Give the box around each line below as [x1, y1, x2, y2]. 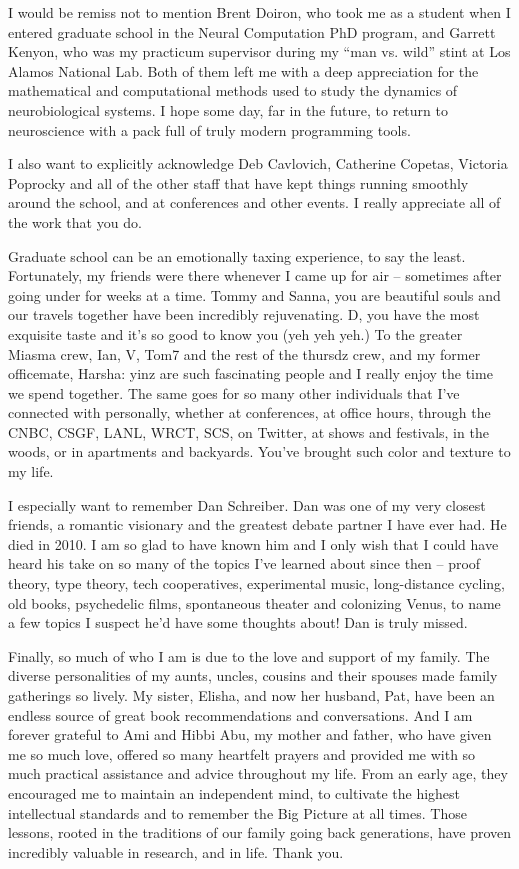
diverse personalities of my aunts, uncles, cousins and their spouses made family [8, 665, 498, 686]
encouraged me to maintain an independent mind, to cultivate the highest [8, 782, 461, 803]
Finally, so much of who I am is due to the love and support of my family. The [8, 645, 490, 666]
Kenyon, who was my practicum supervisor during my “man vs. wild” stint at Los [8, 41, 511, 62]
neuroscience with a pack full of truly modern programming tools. [8, 119, 411, 140]
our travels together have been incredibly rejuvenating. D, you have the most [8, 304, 480, 325]
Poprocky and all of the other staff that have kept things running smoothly [8, 172, 469, 193]
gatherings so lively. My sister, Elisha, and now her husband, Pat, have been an [8, 685, 495, 705]
